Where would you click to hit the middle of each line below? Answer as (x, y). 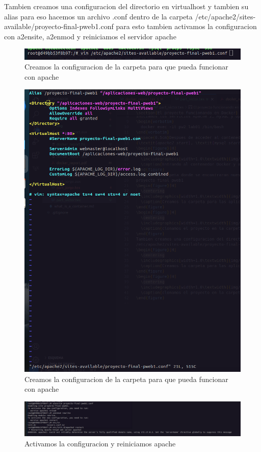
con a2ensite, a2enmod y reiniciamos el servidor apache (90, 36)
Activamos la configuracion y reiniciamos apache (100, 443)
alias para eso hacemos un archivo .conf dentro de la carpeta (98, 16)
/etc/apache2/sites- (225, 16)
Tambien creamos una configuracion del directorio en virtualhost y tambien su (126, 6)
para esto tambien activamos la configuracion (186, 26)
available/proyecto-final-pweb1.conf (59, 26)
